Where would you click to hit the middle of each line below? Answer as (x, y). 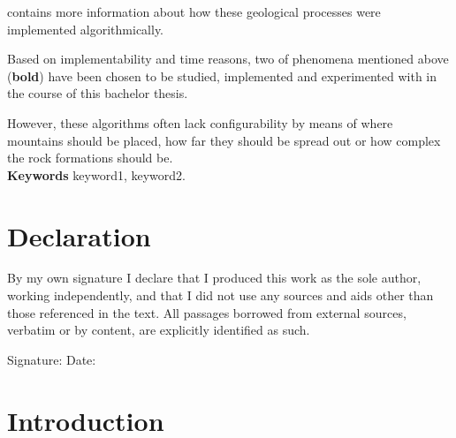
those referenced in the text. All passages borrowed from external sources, (207, 312)
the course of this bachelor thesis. (98, 93)
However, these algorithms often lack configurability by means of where (200, 122)
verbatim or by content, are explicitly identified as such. (159, 330)
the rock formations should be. (90, 158)
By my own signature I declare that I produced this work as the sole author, (214, 278)
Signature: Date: (52, 359)
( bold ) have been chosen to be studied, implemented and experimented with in (222, 76)
